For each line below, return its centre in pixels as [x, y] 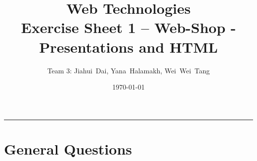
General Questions [68, 148]
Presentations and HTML [128, 47]
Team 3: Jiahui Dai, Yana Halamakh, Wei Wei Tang [128, 70]
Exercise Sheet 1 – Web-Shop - [128, 27]
